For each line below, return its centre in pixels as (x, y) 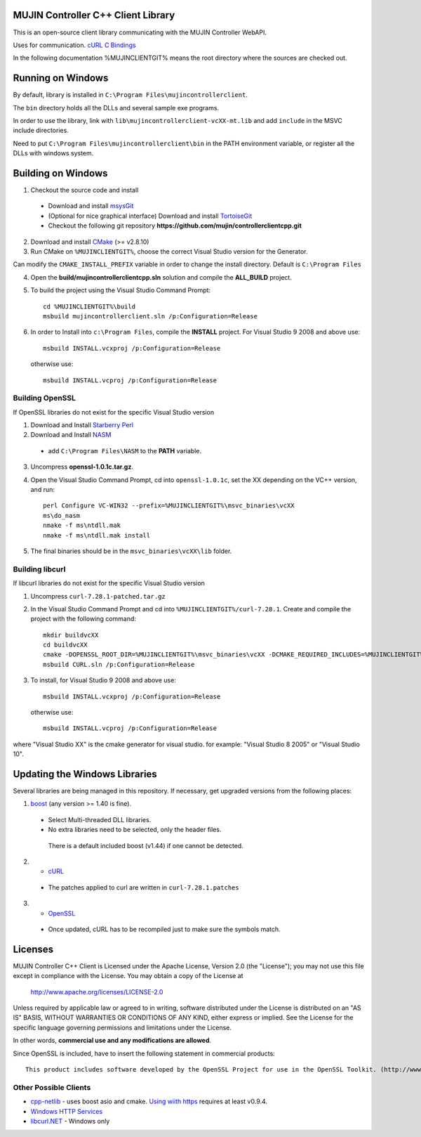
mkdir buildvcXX (71, 635)
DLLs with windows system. (53, 153)
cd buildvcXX (65, 645)
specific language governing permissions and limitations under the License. (122, 1027)
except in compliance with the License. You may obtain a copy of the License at (128, 976)
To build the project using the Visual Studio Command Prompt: (120, 290)
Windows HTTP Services (67, 1111)
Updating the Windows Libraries (85, 774)
